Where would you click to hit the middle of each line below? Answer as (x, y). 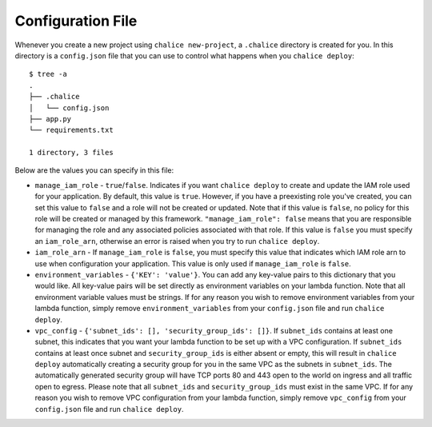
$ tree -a (48, 74)
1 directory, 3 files (71, 153)
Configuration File (76, 21)
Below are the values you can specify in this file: (94, 170)
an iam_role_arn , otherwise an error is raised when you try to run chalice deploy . (177, 241)
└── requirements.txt (71, 130)
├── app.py (50, 119)
